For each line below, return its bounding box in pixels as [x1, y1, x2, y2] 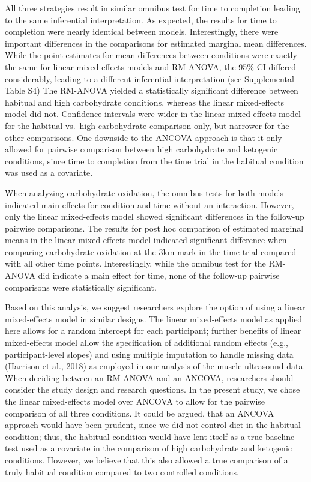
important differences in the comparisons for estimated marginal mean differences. [5, 37, 307, 49]
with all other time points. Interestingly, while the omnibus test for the [5, 257, 266, 270]
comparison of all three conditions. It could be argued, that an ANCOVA [5, 406, 274, 419]
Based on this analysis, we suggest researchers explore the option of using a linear [5, 301, 306, 313]
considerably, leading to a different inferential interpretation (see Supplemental [5, 72, 294, 85]
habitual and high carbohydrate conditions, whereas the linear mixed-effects [5, 95, 285, 108]
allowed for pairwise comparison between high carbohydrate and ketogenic [5, 143, 278, 155]
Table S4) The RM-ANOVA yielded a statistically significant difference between [5, 84, 298, 97]
